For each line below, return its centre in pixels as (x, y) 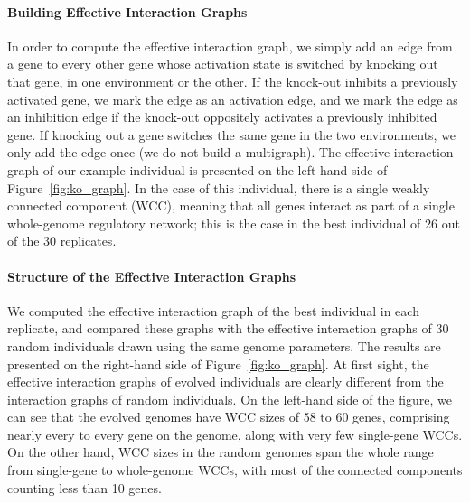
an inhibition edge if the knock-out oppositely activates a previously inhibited (222, 117)
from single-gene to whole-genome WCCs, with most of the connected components (235, 470)
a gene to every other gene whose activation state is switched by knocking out (223, 64)
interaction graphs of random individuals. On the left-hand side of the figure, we (230, 399)
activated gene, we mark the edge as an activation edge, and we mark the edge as (233, 99)
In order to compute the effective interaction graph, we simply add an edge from (230, 46)
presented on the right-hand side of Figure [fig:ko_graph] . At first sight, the (218, 363)
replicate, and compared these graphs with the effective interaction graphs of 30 (228, 328)
